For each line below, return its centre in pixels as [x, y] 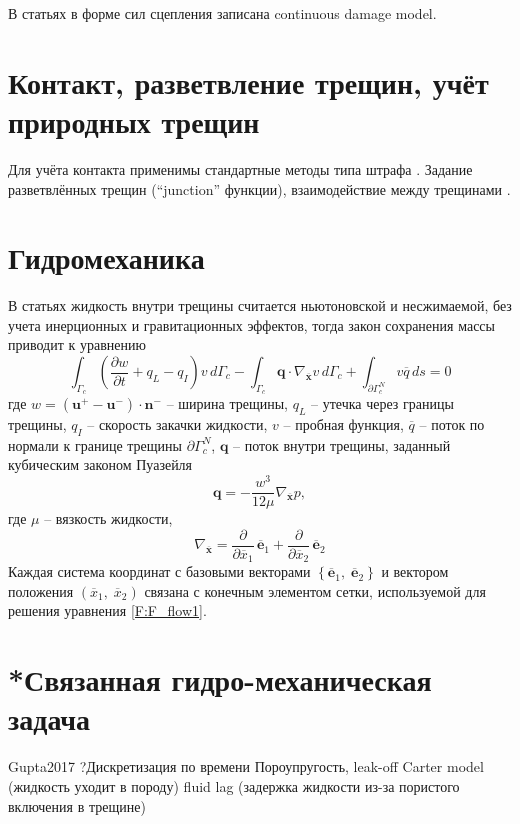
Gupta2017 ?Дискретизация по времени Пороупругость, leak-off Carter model [246, 766]
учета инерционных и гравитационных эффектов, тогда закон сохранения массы [251, 324]
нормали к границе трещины [95, 444]
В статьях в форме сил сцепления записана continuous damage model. [222, 13]
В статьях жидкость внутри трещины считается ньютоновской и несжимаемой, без [260, 305]
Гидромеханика [106, 257]
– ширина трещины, [227, 403]
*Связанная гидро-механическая [220, 679]
